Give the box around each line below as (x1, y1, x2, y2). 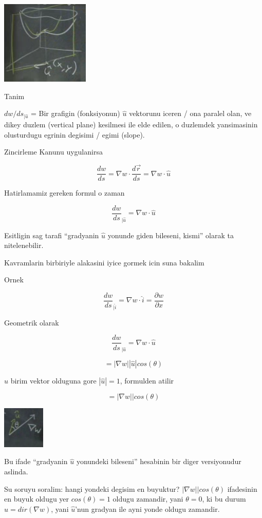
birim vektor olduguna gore (10, 375, 97, 386)
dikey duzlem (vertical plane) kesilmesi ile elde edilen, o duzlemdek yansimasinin (4, 119, 258, 130)
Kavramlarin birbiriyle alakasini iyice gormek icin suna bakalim (4, 257, 204, 267)
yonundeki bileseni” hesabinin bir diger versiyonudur (76, 456, 241, 467)
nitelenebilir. (4, 240, 44, 251)
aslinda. (4, 466, 28, 477)
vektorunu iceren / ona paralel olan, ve (129, 108, 252, 119)
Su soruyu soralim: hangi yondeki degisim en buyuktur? (4, 483, 180, 494)
